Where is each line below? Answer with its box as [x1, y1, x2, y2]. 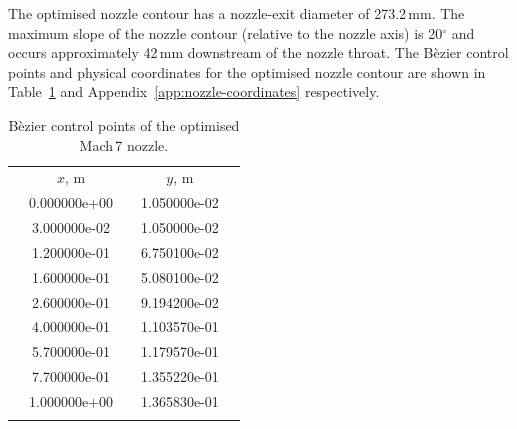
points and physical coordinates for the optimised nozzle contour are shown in [8, 61, 486, 82]
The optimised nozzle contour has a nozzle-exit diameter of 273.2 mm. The [8, 3, 465, 23]
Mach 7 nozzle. [79, 134, 169, 155]
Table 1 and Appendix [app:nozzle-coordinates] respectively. [8, 81, 380, 102]
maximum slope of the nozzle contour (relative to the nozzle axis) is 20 [8, 22, 443, 43]
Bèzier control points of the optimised [8, 114, 240, 135]
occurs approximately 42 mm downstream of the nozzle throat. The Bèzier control [8, 42, 509, 63]
